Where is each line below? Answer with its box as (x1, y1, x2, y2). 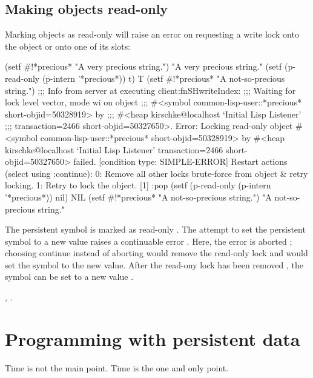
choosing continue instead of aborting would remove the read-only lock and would (5, 247, 308, 259)
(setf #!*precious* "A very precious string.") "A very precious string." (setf (5, 60, 282, 73)
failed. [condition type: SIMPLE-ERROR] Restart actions (73, 155, 288, 168)
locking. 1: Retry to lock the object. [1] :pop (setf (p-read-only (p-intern (5, 179, 271, 191)
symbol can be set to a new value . (5, 270, 134, 283)
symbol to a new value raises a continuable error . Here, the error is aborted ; (5, 234, 292, 247)
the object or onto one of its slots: (5, 39, 131, 52)
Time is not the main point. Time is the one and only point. (5, 361, 229, 374)
